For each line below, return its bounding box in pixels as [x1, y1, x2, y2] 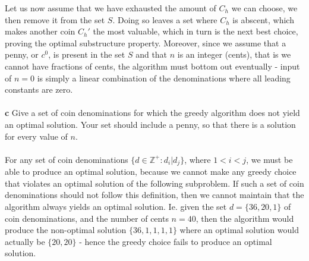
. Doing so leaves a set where [112, 13, 217, 26]
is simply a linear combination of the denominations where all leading [37, 71, 291, 84]
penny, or [5, 48, 39, 61]
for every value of [5, 130, 68, 142]
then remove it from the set [5, 13, 105, 26]
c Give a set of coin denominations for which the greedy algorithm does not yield [5, 106, 300, 119]
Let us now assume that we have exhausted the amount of [5, 2, 216, 14]
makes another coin [5, 25, 75, 37]
